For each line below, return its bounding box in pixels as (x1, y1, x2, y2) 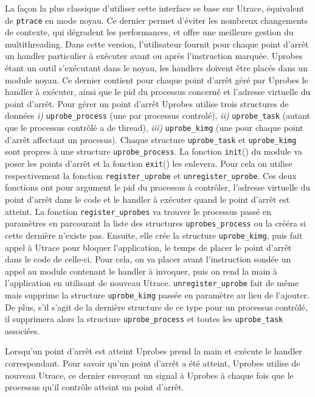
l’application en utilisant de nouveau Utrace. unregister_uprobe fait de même (5, 276, 299, 289)
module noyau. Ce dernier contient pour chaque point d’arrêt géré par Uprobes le (5, 73, 308, 86)
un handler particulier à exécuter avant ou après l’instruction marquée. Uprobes (5, 49, 303, 62)
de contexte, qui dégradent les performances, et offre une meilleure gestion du (5, 26, 294, 38)
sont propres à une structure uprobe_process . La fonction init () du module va (5, 145, 302, 158)
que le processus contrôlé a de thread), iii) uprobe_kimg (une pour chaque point (5, 121, 303, 134)
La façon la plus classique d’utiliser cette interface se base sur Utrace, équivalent (5, 2, 305, 14)
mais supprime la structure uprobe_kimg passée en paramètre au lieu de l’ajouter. (5, 288, 310, 301)
